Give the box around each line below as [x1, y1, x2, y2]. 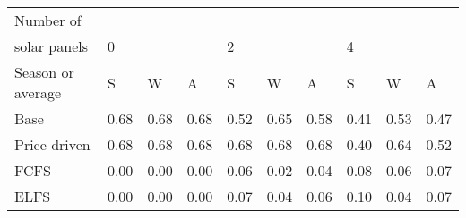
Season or [14, 62, 74, 82]
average [14, 82, 62, 103]
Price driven [14, 134, 91, 155]
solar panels [14, 36, 89, 56]
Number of [14, 10, 82, 30]
